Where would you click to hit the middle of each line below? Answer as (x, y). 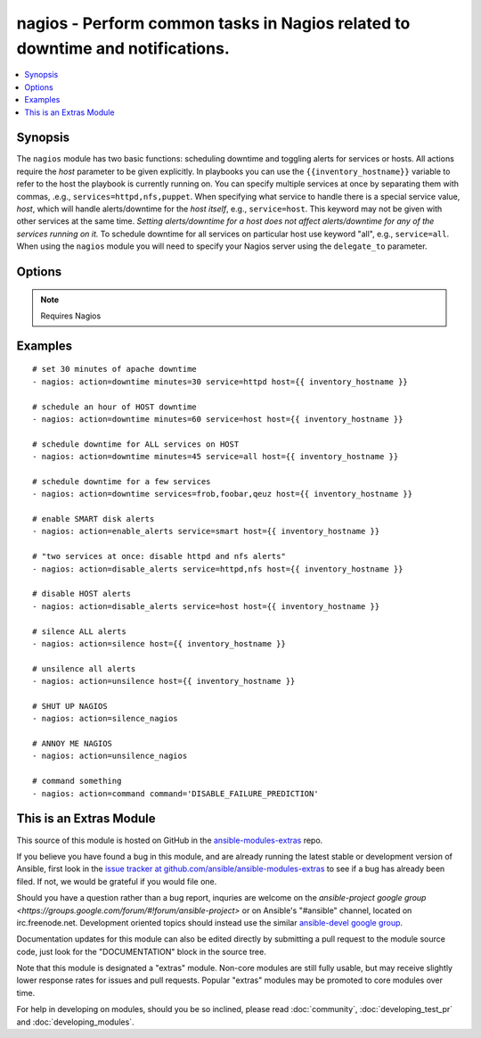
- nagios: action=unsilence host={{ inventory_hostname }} (164, 681)
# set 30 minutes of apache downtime (115, 369)
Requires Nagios (71, 316)
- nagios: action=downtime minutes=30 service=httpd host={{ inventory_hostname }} (220, 382)
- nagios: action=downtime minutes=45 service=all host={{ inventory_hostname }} (216, 457)
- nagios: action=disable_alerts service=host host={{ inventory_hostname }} (206, 606)
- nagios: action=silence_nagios (105, 719)
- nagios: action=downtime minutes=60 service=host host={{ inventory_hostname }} (218, 419)
